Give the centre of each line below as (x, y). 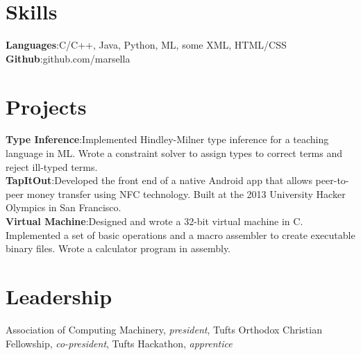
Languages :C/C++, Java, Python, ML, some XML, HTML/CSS (146, 45)
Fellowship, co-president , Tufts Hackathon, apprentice (119, 343)
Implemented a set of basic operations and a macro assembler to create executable (180, 234)
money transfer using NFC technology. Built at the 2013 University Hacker (186, 193)
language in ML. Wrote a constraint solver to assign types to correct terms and (174, 153)
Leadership (59, 296)
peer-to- (332, 180)
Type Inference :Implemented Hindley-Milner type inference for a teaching (167, 139)
